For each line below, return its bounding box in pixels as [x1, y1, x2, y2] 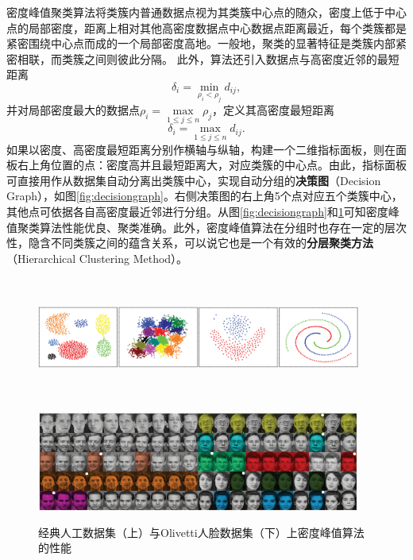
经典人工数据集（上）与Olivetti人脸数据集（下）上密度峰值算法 [38, 523, 365, 540]
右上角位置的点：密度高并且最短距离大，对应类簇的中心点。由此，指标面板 [17, 156, 407, 173]
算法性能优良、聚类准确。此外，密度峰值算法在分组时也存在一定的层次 [39, 218, 407, 235]
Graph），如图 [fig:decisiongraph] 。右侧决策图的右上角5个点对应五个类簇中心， [6, 187, 403, 204]
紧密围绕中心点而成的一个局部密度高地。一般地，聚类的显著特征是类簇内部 [6, 35, 396, 52]
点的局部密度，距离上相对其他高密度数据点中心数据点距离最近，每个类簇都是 [6, 19, 407, 36]
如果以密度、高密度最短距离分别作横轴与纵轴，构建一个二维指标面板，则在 [6, 141, 396, 157]
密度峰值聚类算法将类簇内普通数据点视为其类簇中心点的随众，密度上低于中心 [6, 4, 407, 20]
